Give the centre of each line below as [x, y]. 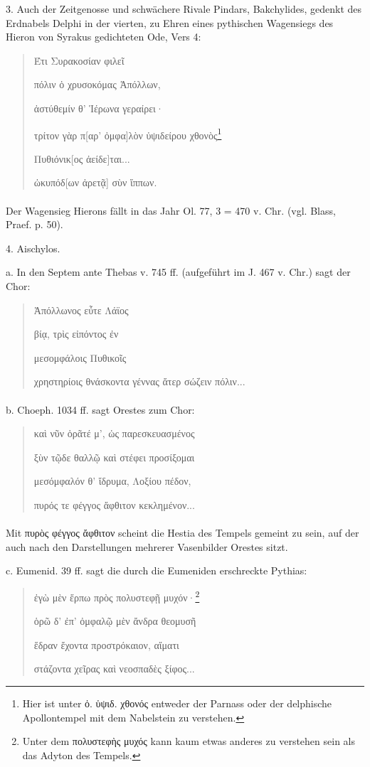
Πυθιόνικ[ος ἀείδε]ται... [82, 158]
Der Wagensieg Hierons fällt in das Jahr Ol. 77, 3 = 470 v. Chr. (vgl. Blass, [171, 210]
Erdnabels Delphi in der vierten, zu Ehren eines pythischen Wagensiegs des [170, 22]
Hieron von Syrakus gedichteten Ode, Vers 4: [104, 37]
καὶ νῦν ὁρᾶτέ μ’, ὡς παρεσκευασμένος [114, 433]
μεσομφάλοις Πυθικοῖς [80, 357]
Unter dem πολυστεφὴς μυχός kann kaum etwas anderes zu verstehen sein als [189, 741]
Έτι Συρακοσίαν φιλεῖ [79, 60]
